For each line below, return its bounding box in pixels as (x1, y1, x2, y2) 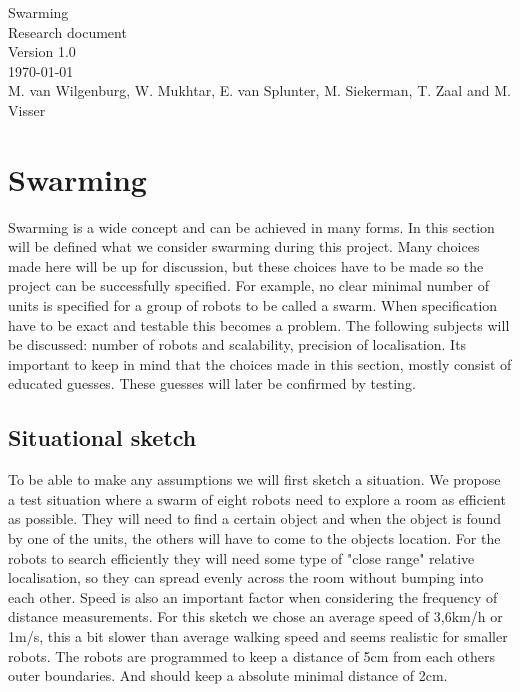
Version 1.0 (8, 41, 76, 62)
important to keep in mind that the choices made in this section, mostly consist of (8, 353, 512, 374)
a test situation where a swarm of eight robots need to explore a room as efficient (8, 488, 506, 509)
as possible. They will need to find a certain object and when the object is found (8, 508, 502, 529)
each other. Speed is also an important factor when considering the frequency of (8, 586, 498, 607)
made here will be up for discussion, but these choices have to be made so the (8, 255, 484, 276)
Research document (8, 21, 127, 42)
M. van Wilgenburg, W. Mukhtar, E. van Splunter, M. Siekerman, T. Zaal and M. (8, 80, 511, 101)
